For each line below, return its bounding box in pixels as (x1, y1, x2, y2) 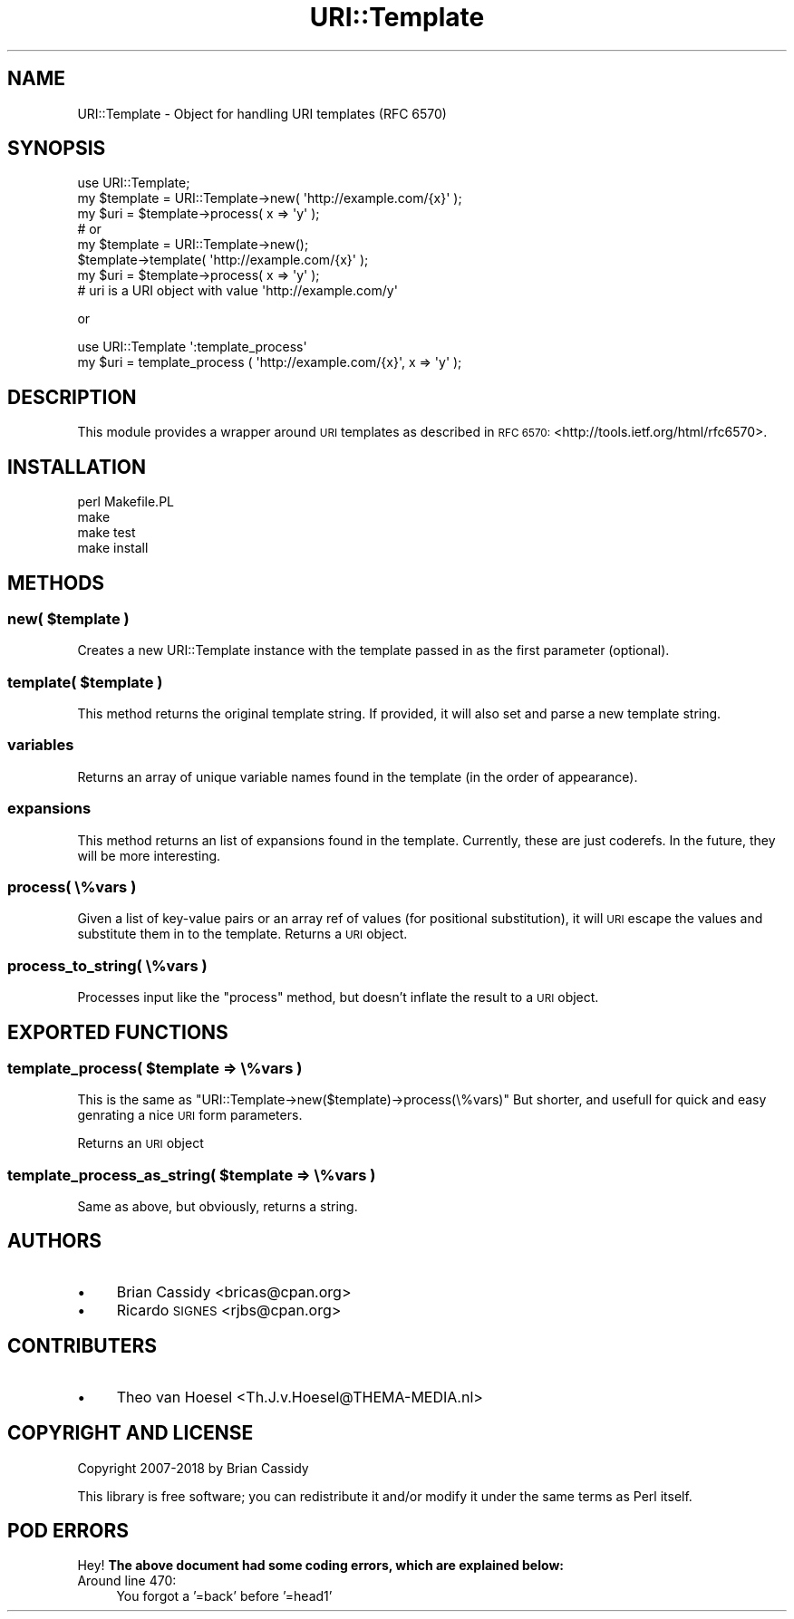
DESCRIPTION (7, 385, 137, 409)
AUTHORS (7, 1229, 102, 1253)
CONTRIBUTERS (7, 1335, 158, 1358)
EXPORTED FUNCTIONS (7, 1020, 228, 1044)
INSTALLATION (7, 455, 146, 478)
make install (77, 540, 149, 556)
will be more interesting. (77, 847, 221, 863)
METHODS (7, 571, 105, 594)
